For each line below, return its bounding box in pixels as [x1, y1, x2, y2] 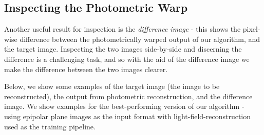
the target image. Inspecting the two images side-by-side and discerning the [4, 43, 242, 54]
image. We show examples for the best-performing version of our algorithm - [4, 101, 244, 111]
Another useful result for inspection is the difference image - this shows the [4, 24, 241, 34]
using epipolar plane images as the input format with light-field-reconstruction [4, 110, 251, 121]
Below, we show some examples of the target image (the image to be [4, 81, 220, 92]
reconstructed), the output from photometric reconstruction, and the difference [4, 91, 253, 101]
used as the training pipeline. [4, 121, 96, 131]
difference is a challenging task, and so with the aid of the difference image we [4, 53, 250, 64]
